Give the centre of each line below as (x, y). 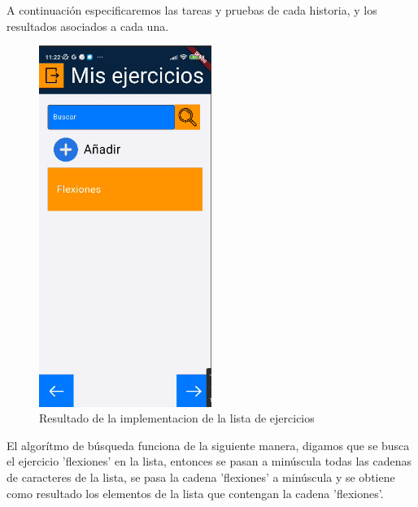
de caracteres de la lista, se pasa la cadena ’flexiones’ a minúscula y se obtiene (201, 477)
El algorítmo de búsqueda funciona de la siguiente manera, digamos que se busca (208, 445)
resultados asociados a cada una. (88, 26)
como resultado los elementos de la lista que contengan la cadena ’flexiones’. (195, 493)
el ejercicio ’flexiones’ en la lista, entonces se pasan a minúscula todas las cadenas (209, 461)
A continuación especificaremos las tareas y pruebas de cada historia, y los (192, 10)
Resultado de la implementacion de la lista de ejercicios (177, 418)
